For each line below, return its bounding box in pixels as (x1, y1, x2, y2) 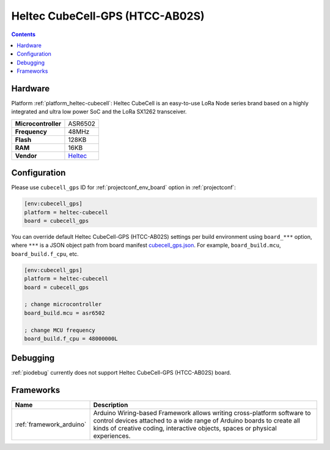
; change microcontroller (24, 301, 102, 308)
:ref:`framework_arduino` (15, 420, 87, 429)
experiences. (93, 432, 131, 440)
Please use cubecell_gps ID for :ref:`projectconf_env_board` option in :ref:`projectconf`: (11, 184, 237, 191)
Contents (11, 31, 36, 38)
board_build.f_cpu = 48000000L (24, 335, 119, 342)
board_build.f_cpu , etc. (11, 250, 79, 257)
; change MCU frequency (24, 326, 96, 334)
